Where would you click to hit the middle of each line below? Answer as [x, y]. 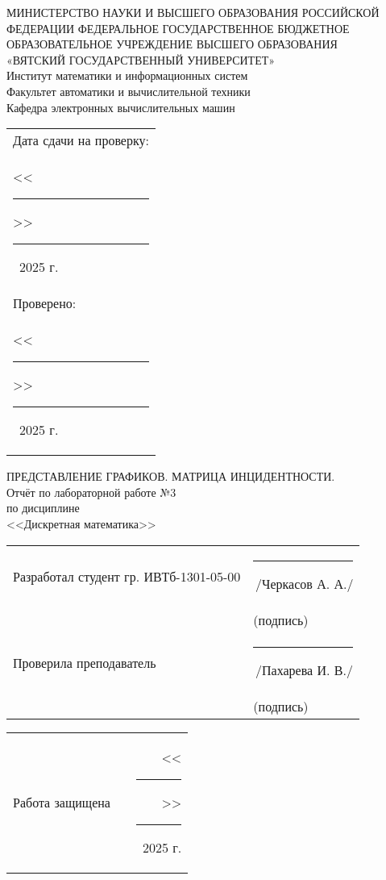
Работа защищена [62, 802]
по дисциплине [43, 508]
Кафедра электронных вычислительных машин [121, 107]
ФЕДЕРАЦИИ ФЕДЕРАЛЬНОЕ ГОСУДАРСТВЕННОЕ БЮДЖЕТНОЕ [178, 28]
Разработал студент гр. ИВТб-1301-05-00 [127, 577]
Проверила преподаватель [85, 663]
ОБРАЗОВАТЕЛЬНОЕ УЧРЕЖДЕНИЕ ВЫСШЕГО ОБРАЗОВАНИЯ [172, 44]
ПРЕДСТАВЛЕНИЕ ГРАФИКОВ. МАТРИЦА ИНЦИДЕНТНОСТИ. [171, 476]
